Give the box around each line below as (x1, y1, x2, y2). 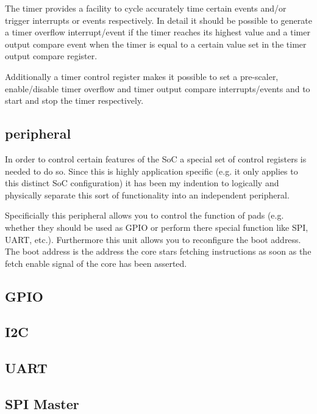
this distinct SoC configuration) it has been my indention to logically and (5, 176, 279, 189)
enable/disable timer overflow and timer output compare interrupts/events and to (5, 82, 310, 95)
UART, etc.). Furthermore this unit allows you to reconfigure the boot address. (5, 233, 301, 245)
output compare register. (5, 49, 98, 62)
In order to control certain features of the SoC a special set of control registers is (5, 152, 307, 165)
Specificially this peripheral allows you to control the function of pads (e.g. (5, 209, 284, 222)
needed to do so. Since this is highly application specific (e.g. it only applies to (5, 164, 298, 177)
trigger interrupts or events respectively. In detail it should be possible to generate (5, 13, 312, 26)
